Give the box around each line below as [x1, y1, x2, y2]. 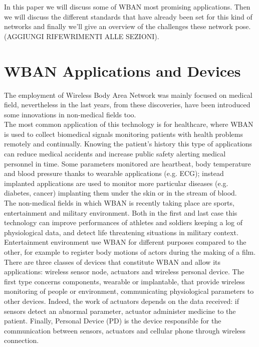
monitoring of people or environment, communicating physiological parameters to [4, 286, 254, 296]
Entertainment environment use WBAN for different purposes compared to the [4, 237, 246, 247]
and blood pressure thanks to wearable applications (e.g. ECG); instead [4, 168, 224, 179]
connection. [4, 335, 39, 345]
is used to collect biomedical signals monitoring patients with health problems [4, 128, 243, 139]
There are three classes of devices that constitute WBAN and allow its [4, 256, 220, 267]
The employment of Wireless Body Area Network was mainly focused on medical [4, 89, 252, 100]
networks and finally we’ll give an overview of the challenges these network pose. [4, 21, 251, 32]
